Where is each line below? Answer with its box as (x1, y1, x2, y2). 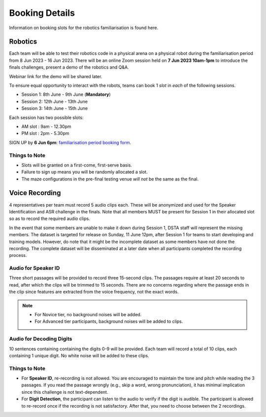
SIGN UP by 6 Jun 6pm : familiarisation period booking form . (9, 139, 132, 145)
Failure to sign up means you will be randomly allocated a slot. (21, 169, 148, 175)
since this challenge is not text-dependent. (21, 389, 108, 395)
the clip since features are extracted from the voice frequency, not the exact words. (9, 289, 179, 295)
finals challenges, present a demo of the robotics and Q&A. (9, 64, 129, 70)
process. (9, 252, 27, 258)
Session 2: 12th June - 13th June (21, 98, 88, 104)
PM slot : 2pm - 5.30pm (21, 130, 69, 136)
